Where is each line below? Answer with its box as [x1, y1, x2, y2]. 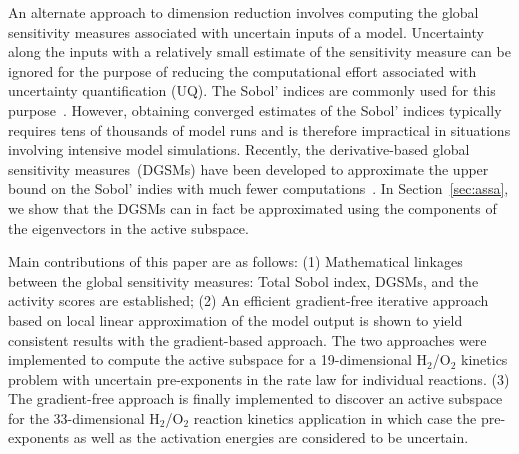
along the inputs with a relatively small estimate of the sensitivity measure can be [8, 41, 511, 62]
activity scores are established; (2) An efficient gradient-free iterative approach [8, 290, 489, 311]
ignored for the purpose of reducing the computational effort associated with [8, 60, 477, 81]
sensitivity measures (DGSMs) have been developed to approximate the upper [8, 158, 489, 179]
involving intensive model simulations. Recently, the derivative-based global [8, 139, 470, 160]
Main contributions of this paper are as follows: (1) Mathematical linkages [8, 251, 463, 272]
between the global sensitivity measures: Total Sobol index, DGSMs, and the [8, 270, 479, 291]
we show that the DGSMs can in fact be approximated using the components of [8, 197, 497, 218]
